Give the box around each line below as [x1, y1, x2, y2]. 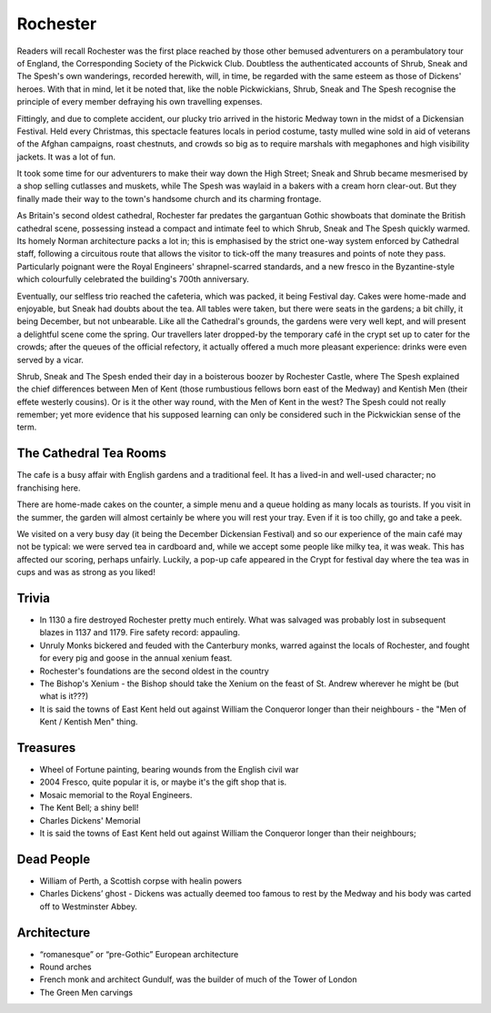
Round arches [39, 961, 92, 972]
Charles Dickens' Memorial [39, 815, 141, 826]
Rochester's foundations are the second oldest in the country [39, 665, 270, 676]
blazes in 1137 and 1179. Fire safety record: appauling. [39, 627, 241, 638]
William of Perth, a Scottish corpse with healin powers [39, 875, 243, 886]
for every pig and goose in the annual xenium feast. [39, 653, 233, 664]
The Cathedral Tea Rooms [16, 446, 167, 461]
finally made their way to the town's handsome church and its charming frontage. [16, 193, 322, 204]
